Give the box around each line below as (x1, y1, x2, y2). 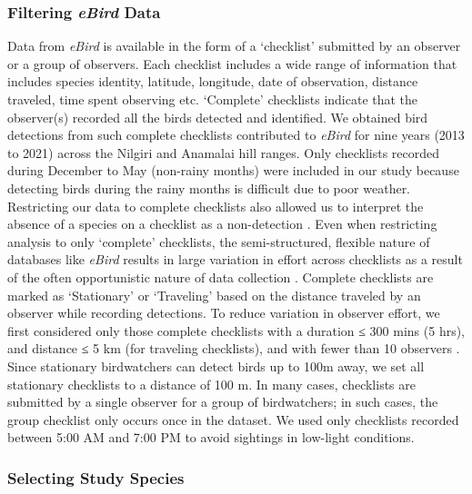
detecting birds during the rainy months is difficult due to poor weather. (7, 178, 411, 197)
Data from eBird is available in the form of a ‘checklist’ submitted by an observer (7, 36, 461, 55)
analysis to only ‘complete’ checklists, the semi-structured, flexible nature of (7, 232, 430, 251)
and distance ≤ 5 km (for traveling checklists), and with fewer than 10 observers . (7, 339, 460, 358)
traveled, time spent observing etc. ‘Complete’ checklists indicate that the (7, 90, 418, 108)
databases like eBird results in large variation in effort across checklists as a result (7, 250, 463, 269)
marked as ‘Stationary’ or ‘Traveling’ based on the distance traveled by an (7, 285, 421, 304)
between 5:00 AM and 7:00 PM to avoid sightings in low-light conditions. (7, 428, 415, 447)
